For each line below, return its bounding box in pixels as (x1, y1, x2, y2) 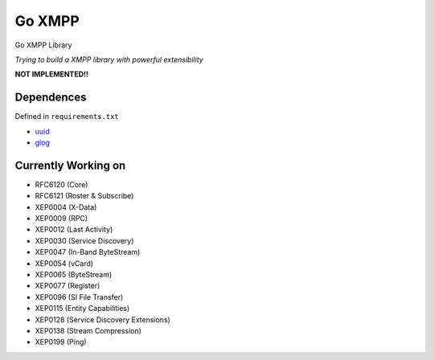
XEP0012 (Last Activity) (35, 225, 113, 235)
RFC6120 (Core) (35, 179, 88, 189)
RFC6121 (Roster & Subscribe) (35, 191, 134, 201)
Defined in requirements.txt (14, 112, 120, 121)
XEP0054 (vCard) (35, 258, 94, 268)
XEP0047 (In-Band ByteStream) (35, 247, 141, 257)
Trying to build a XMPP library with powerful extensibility (14, 55, 204, 64)
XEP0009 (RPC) (35, 214, 88, 223)
